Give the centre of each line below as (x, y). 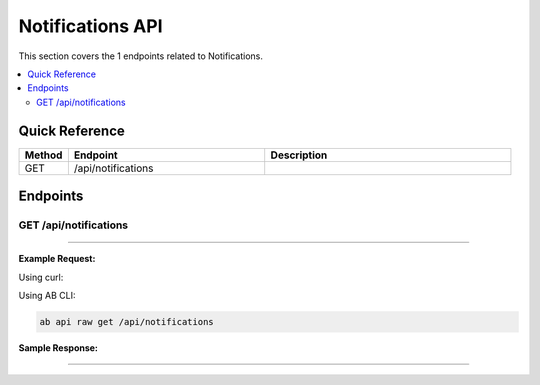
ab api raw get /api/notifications (126, 321)
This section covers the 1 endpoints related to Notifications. (141, 56)
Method (43, 155)
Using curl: (41, 277)
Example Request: (57, 259)
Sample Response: (58, 347)
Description (299, 155)
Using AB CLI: (47, 295)
